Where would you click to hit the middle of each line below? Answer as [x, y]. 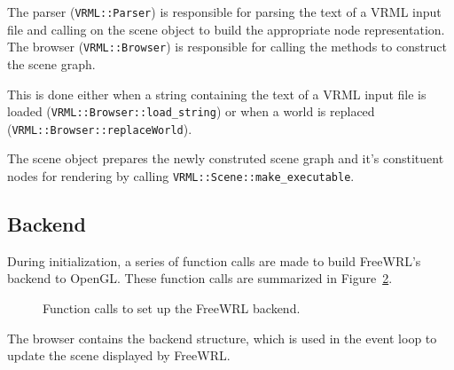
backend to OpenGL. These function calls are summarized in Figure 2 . [200, 278]
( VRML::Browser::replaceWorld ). [100, 128]
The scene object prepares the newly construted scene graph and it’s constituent [226, 158]
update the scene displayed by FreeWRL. [119, 355]
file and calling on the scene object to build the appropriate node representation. [226, 29]
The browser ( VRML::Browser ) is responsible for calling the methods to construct [227, 47]
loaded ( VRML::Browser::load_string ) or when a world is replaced [191, 111]
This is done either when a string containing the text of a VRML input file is [217, 94]
